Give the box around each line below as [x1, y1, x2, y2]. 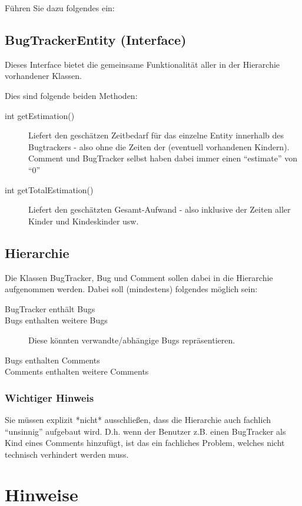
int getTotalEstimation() [5, 183, 94, 196]
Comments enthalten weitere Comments [5, 365, 149, 378]
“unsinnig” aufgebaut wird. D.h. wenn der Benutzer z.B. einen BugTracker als [5, 425, 286, 437]
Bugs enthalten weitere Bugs [5, 314, 108, 326]
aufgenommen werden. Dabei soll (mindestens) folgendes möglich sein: [5, 283, 258, 295]
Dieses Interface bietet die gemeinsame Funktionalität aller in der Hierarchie [5, 58, 280, 70]
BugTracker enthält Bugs [5, 302, 95, 315]
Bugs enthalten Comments [5, 353, 100, 366]
